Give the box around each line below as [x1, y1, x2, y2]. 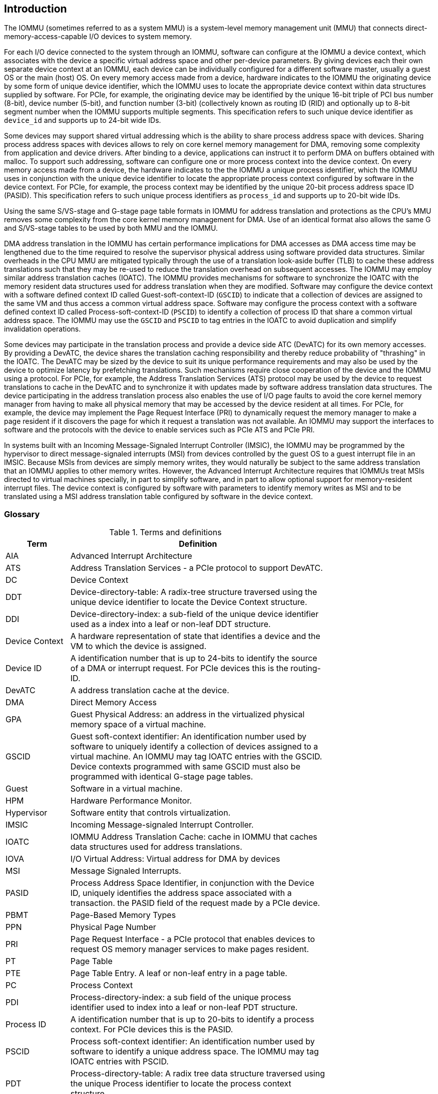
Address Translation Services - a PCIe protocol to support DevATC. [70, 563, 323, 573]
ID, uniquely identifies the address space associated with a [70, 888, 292, 898]
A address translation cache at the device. [70, 685, 229, 696]
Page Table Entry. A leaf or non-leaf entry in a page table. [70, 968, 287, 979]
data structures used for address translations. [70, 842, 242, 852]
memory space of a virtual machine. [70, 719, 206, 730]
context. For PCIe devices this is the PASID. [70, 1024, 233, 1035]
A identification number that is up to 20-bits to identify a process [70, 1014, 314, 1025]
